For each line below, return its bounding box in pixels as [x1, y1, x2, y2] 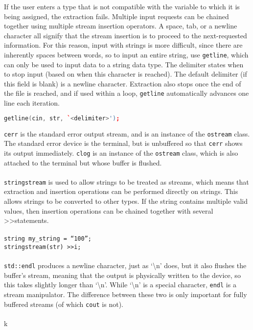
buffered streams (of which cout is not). [4, 299, 124, 309]
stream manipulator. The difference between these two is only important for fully [4, 289, 247, 300]
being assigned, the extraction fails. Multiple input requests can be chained [4, 11, 229, 21]
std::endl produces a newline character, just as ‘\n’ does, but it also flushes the [4, 260, 247, 271]
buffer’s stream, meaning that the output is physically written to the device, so [4, 270, 241, 280]
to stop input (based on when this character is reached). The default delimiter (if [4, 69, 247, 79]
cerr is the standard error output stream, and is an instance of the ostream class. [4, 128, 250, 138]
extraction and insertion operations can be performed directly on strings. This [4, 186, 238, 196]
